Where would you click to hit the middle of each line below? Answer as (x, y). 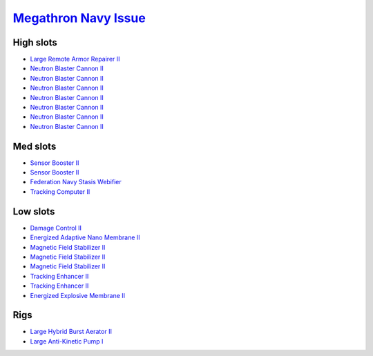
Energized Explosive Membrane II (78, 295)
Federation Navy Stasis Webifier (76, 182)
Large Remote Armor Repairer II (75, 59)
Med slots (35, 146)
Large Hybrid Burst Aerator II (71, 332)
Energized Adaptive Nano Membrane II (85, 237)
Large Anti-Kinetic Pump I (67, 341)
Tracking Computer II (60, 191)
